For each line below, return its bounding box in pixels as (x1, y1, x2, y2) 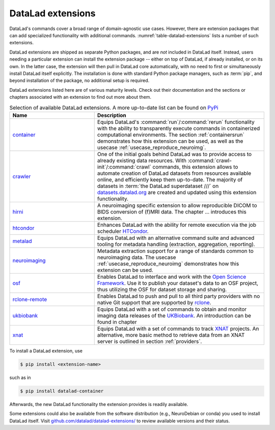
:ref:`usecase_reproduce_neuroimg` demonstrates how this (97, 260, 239, 267)
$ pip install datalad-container (20, 388, 104, 394)
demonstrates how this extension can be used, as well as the (97, 138, 243, 145)
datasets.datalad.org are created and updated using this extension (97, 189, 257, 196)
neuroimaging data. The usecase (97, 254, 176, 261)
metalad (12, 237, 33, 245)
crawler (12, 173, 31, 180)
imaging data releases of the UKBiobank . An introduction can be (97, 312, 252, 319)
